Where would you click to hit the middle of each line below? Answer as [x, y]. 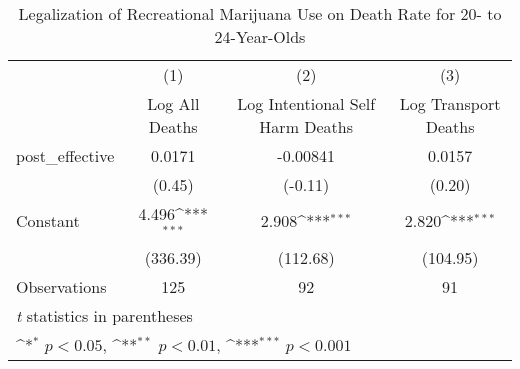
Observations [61, 286]
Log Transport [450, 103]
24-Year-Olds [260, 36]
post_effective [65, 155]
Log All [173, 103]
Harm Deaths [306, 126]
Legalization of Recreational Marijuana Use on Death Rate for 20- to [260, 13]
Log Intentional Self [306, 103]
